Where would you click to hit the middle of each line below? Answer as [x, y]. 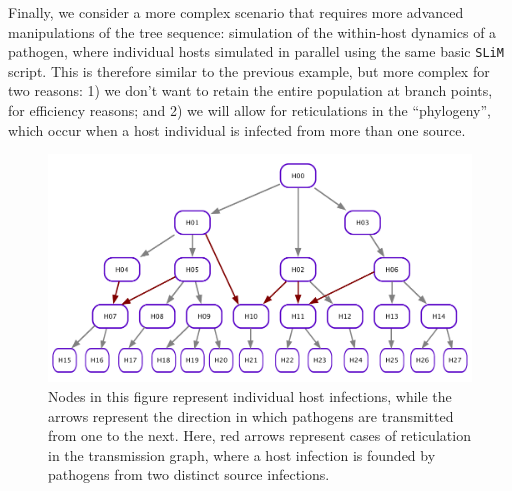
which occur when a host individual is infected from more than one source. [237, 129]
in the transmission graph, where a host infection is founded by [242, 454]
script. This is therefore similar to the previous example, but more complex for [249, 70]
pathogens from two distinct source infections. [189, 474]
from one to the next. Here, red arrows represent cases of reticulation [259, 435]
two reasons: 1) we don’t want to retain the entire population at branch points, [250, 90]
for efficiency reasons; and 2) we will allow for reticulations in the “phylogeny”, [249, 110]
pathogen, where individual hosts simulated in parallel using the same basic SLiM [256, 51]
